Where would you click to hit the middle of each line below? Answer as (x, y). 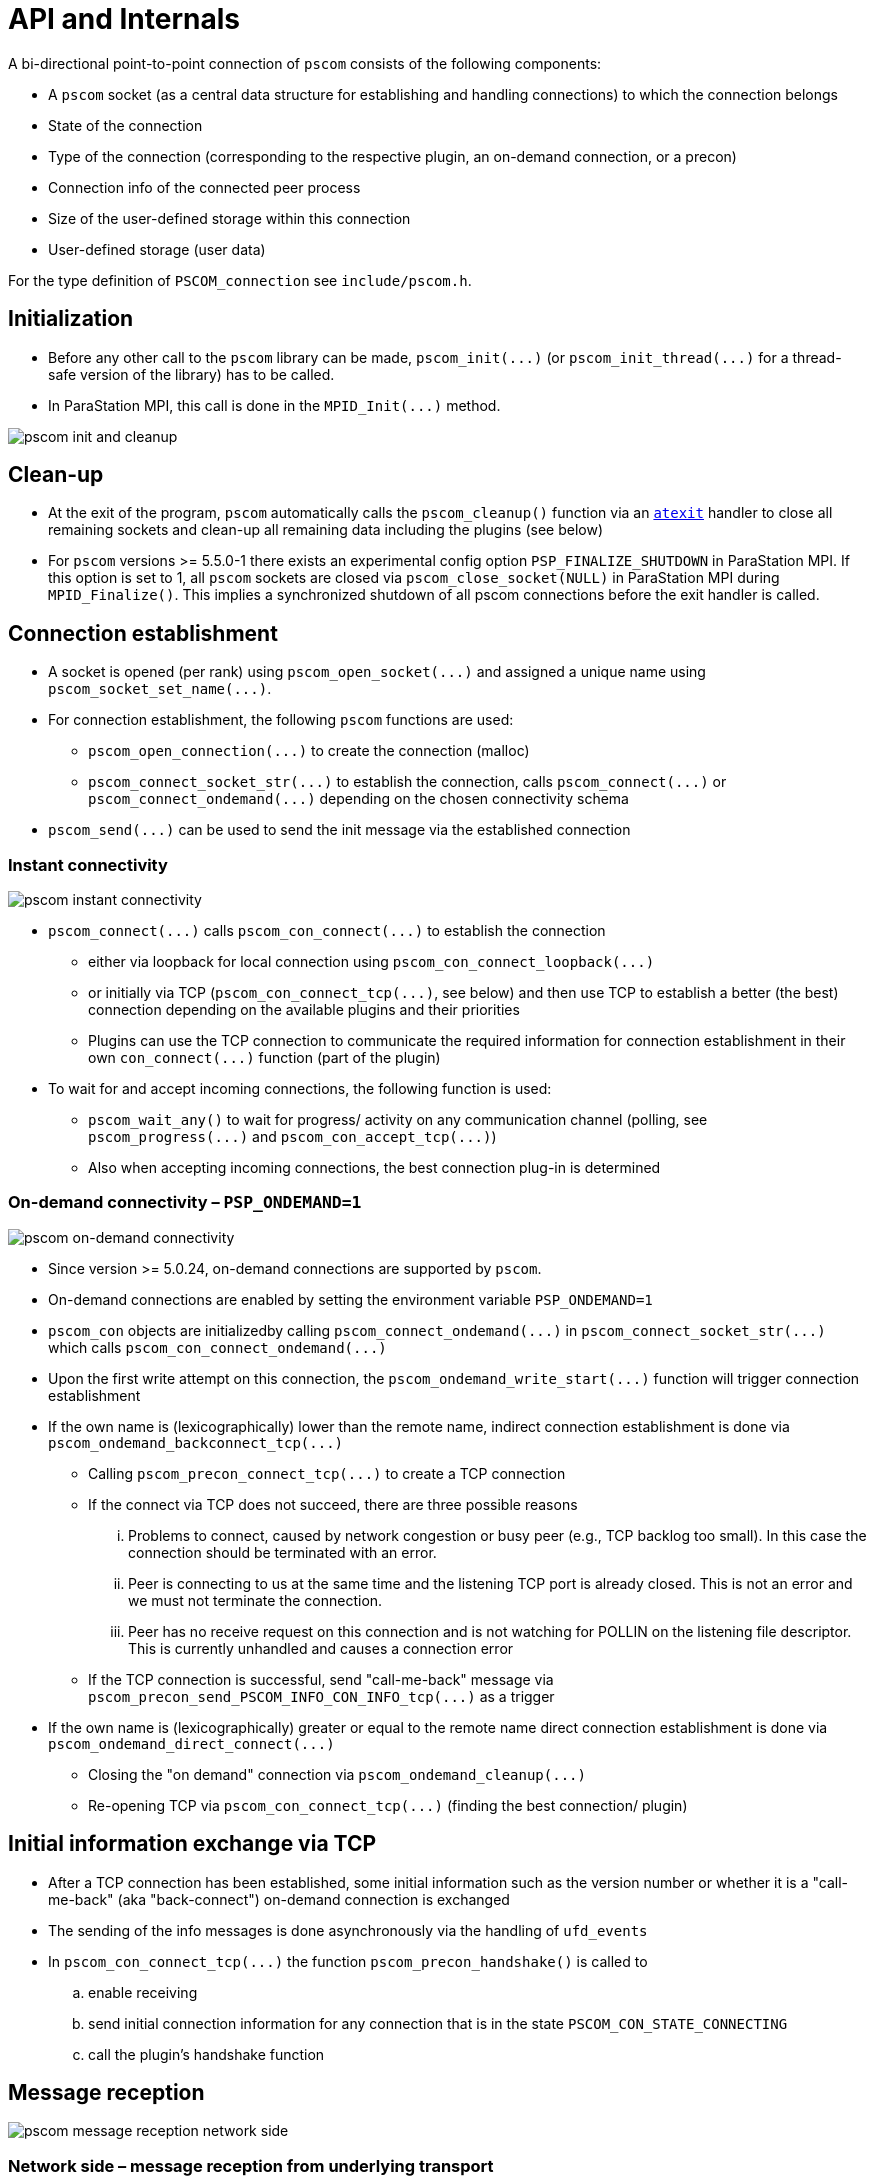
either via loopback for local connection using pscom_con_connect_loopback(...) (371, 962)
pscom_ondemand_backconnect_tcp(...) (196, 1442)
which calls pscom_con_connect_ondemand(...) (217, 1347)
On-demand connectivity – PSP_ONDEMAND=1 (185, 1202)
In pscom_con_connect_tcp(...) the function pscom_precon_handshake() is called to (348, 1961)
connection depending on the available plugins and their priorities (304, 1010)
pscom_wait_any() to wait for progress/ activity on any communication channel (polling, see (398, 1120)
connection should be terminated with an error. (282, 1552)
